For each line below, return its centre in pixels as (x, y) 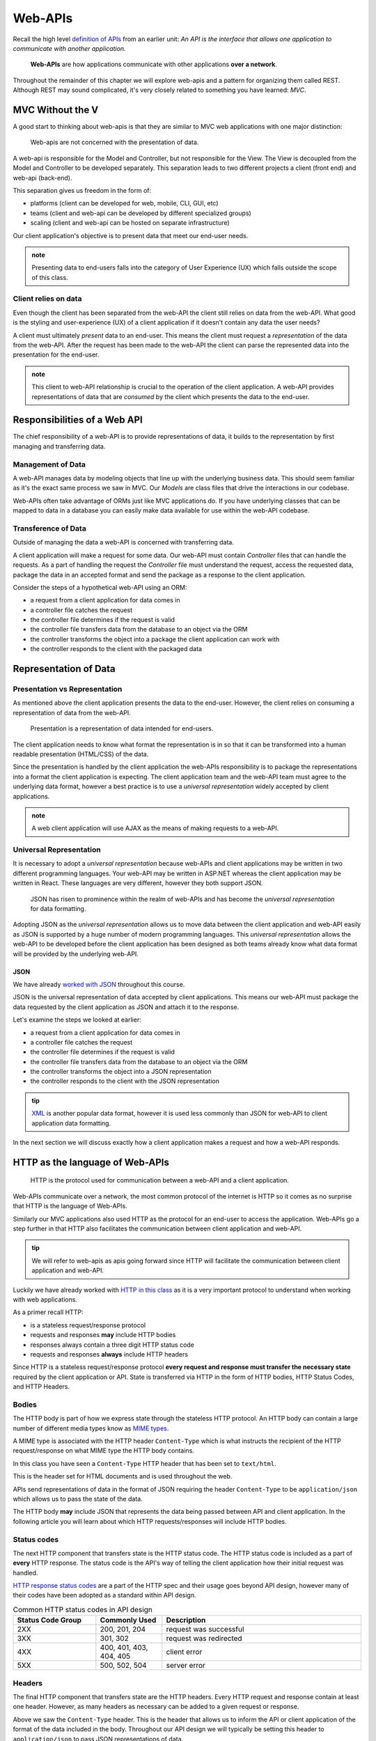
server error (186, 1666)
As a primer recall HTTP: (48, 1312)
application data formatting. (71, 1123)
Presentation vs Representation (68, 689)
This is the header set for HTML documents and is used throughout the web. (123, 1476)
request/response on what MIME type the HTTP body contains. (104, 1451)
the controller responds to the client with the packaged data (116, 649)
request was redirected (204, 1639)
